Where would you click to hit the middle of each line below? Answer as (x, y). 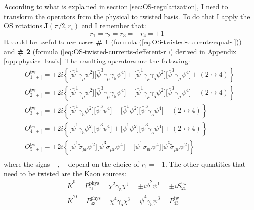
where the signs (27, 164)
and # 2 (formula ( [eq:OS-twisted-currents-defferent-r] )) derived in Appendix (120, 51)
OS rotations (23, 26)
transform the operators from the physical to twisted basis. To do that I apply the (127, 16)
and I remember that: (114, 26)
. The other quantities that (205, 164)
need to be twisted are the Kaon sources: (65, 173)
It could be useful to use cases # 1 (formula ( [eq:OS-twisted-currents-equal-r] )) (123, 42)
